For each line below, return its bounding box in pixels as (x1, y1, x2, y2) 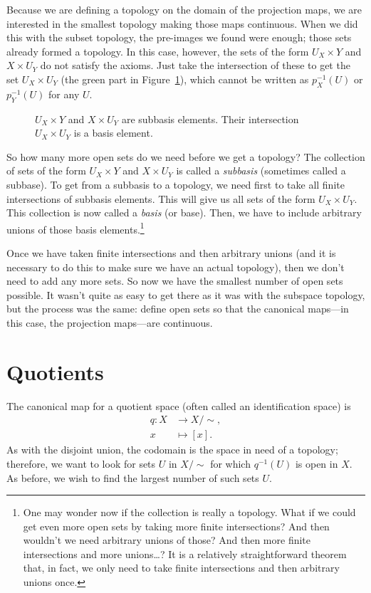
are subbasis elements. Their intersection (121, 111, 299, 126)
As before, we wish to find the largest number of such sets (6, 470, 259, 485)
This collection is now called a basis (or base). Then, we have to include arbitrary (6, 205, 362, 220)
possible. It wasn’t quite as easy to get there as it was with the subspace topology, (6, 287, 365, 302)
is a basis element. (73, 125, 153, 140)
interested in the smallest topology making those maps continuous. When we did (6, 16, 358, 31)
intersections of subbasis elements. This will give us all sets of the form (6, 191, 315, 206)
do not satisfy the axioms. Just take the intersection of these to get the (40, 58, 350, 73)
